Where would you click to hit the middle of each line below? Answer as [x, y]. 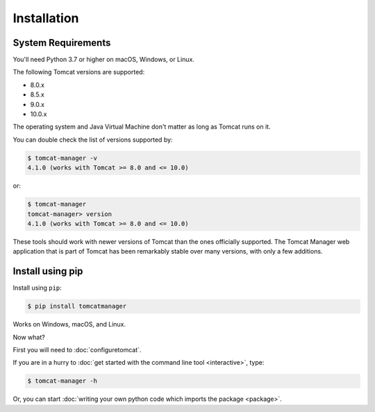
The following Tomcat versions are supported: [79, 72]
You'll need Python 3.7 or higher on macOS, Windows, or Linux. [103, 60]
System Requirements [62, 43]
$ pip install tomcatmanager [77, 306]
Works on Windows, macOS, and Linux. [69, 324]
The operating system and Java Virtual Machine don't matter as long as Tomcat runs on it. [142, 127]
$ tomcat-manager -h [62, 381]
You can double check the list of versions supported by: [93, 140]
